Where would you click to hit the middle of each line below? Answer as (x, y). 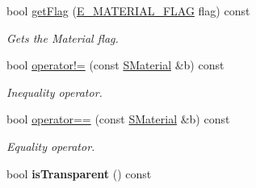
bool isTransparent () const (79, 173)
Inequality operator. (55, 92)
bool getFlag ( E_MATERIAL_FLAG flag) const (128, 10)
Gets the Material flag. (63, 38)
